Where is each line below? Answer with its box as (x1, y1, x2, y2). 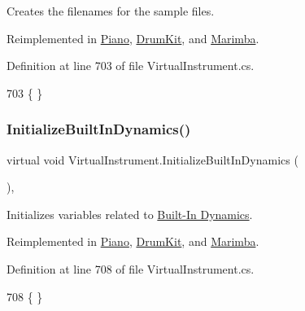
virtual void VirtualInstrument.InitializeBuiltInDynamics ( (7, 151, 298, 168)
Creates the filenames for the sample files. (7, 2, 215, 19)
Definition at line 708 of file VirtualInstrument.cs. (7, 260, 255, 277)
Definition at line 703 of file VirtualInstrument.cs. (7, 57, 255, 74)
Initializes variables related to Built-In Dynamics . (7, 205, 253, 222)
